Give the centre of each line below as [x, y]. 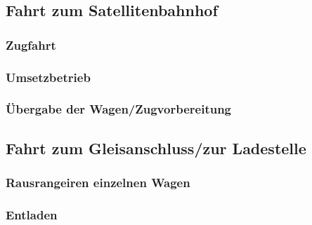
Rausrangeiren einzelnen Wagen [98, 183]
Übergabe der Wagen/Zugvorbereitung [119, 109]
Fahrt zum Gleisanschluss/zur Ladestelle [156, 148]
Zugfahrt [31, 45]
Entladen [32, 214]
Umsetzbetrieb [48, 77]
